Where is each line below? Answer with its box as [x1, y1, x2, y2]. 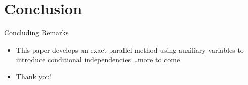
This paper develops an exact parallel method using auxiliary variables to [16, 44, 244, 55]
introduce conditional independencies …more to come [16, 54, 180, 65]
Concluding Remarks [4, 27, 69, 38]
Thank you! [16, 71, 52, 81]
